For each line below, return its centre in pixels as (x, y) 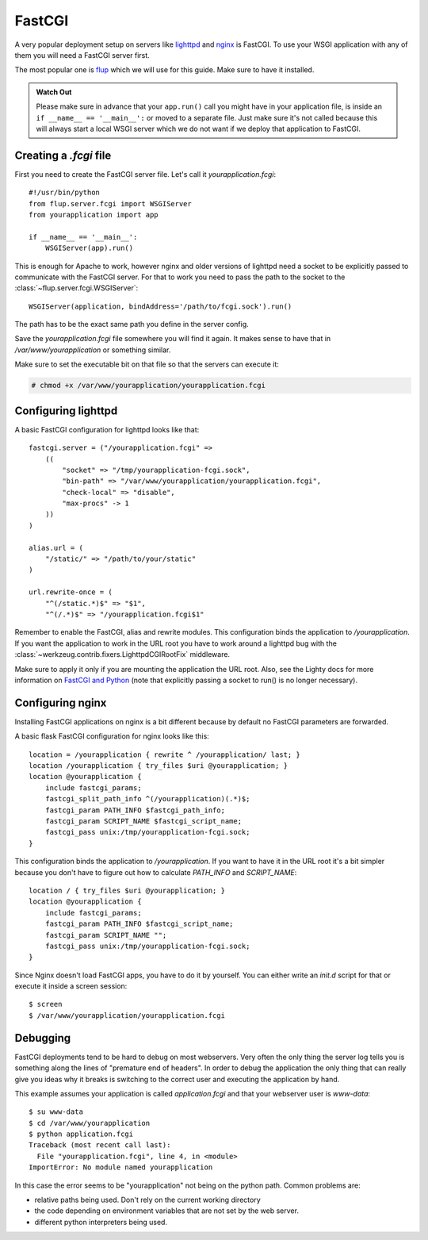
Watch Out (54, 92)
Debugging (43, 1038)
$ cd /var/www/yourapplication (90, 1123)
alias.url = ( (56, 548)
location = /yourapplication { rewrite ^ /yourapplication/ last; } (164, 754)
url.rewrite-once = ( (71, 592)
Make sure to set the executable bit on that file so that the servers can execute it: (147, 364)
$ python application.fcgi (81, 1134)
